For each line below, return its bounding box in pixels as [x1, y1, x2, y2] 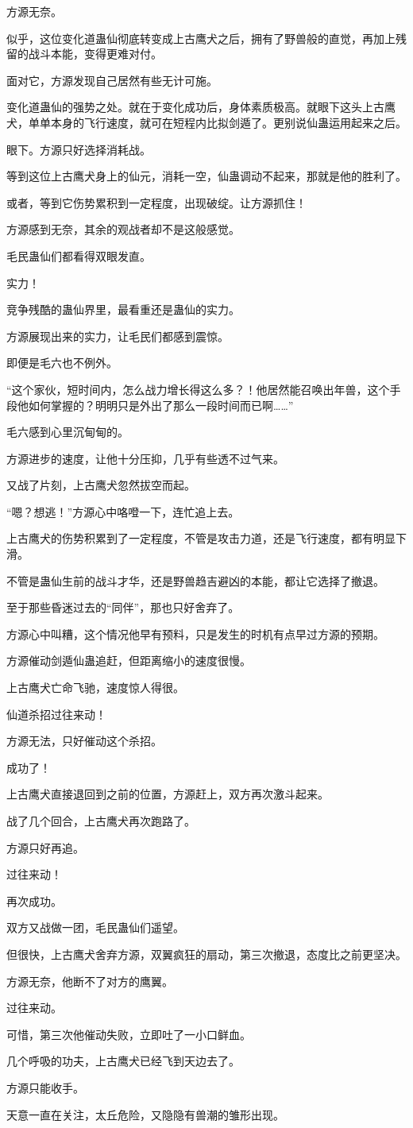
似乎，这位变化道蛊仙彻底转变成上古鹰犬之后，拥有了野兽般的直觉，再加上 [6, 29, 396, 46]
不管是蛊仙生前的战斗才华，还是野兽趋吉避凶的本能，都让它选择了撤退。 [6, 572, 384, 589]
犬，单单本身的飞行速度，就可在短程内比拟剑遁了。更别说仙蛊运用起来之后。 [6, 114, 407, 130]
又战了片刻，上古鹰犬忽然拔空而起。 [6, 477, 195, 493]
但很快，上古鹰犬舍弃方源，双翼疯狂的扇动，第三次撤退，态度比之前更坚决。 [6, 945, 407, 962]
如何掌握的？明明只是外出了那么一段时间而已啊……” [28, 396, 294, 413]
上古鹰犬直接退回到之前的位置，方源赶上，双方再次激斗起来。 [6, 786, 329, 802]
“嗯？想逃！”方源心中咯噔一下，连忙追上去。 [6, 503, 240, 520]
